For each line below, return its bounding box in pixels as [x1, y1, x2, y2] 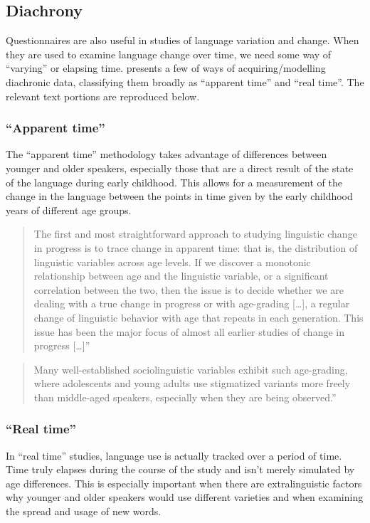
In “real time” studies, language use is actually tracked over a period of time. [6, 448, 342, 463]
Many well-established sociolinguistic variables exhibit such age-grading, [33, 361, 348, 376]
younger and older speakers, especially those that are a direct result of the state [6, 160, 354, 175]
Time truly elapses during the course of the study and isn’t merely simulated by [6, 462, 355, 477]
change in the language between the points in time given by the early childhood [6, 189, 353, 204]
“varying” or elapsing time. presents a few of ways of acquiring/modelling [6, 60, 326, 75]
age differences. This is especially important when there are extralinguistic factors [6, 475, 362, 490]
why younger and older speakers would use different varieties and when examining [6, 490, 364, 504]
